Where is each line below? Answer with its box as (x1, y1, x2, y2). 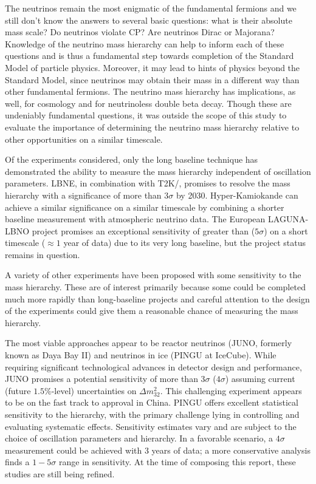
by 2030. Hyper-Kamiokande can (176, 188, 298, 201)
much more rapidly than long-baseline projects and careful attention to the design (5, 292, 310, 305)
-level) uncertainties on (51, 384, 137, 397)
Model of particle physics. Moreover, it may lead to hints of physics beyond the (5, 61, 300, 73)
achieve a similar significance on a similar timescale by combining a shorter (5, 200, 284, 213)
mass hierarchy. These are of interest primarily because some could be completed (5, 281, 306, 293)
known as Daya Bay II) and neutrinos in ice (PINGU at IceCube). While (5, 349, 276, 361)
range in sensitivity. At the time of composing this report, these (58, 455, 296, 468)
